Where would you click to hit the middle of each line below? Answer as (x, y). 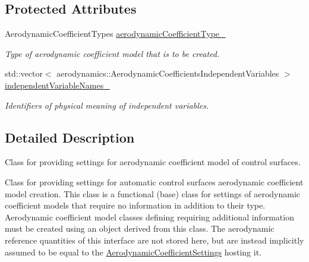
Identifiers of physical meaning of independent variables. (107, 105)
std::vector (24, 73)
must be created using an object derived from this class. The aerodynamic (140, 228)
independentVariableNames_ (57, 85)
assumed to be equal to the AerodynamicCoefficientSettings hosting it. (133, 252)
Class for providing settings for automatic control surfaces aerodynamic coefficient (154, 181)
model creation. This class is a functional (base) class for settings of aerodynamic (152, 193)
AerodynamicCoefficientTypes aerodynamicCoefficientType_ (115, 34)
